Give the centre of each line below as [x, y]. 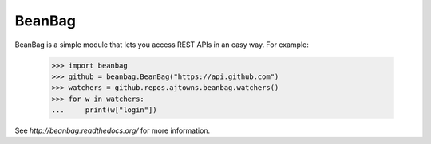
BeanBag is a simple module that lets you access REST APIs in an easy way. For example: [162, 45]
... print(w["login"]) [104, 110]
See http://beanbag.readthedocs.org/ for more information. [113, 130]
